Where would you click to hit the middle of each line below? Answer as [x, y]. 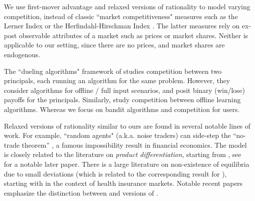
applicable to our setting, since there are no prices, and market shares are [115, 45]
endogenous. [22, 54]
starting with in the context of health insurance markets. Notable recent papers [123, 183]
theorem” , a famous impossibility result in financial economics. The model [134, 145]
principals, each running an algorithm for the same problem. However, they [117, 80]
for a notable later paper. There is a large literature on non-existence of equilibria [127, 164]
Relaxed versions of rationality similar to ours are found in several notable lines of [127, 125]
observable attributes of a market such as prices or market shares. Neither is [133, 35]
